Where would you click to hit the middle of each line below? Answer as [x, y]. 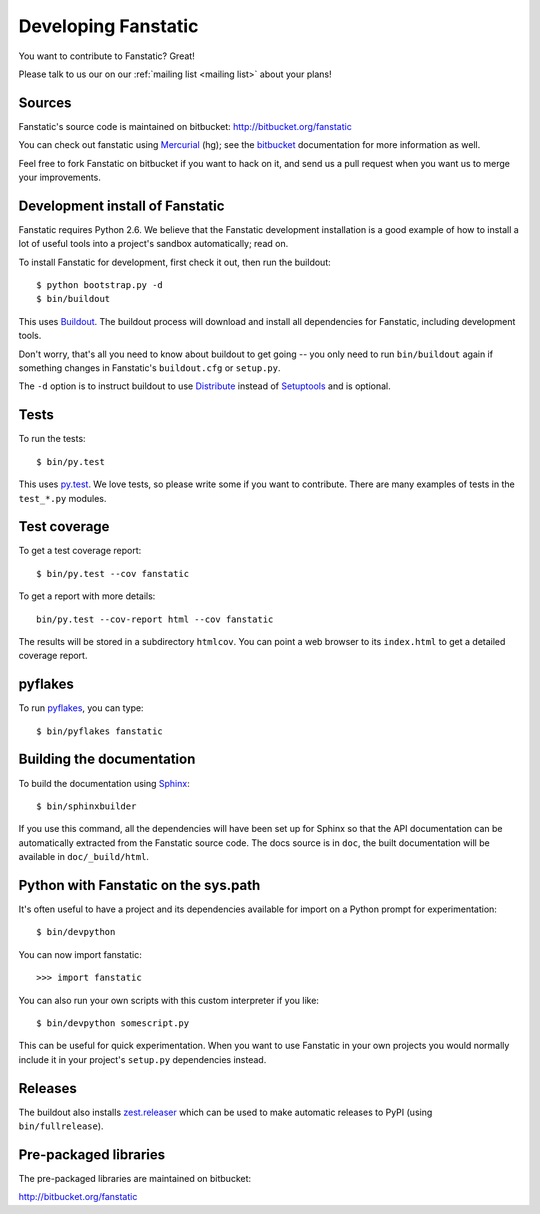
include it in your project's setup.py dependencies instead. [142, 1059]
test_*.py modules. [62, 498]
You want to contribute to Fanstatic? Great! [106, 56]
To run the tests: [52, 439]
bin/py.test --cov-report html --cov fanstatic [155, 619]
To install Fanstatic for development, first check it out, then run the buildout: [174, 262]
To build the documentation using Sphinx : [104, 783]
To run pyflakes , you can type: [81, 708]
